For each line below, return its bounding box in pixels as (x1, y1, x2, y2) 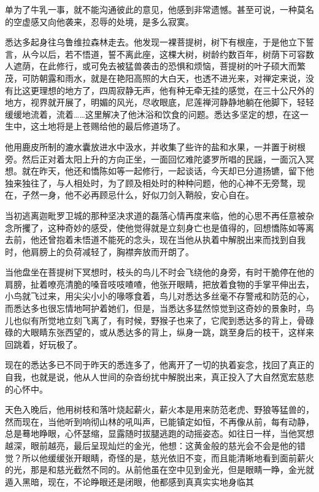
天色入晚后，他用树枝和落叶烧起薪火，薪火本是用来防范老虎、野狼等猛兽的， (5, 403, 314, 416)
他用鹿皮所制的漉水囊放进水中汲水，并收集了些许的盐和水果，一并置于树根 (5, 140, 306, 153)
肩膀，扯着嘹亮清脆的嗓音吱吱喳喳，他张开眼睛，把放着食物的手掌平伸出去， (5, 277, 314, 290)
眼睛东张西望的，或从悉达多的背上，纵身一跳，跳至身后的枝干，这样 (30, 326, 306, 339)
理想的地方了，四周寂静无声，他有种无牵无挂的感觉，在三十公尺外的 (39, 83, 314, 96)
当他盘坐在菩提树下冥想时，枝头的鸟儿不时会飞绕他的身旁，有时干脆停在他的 (5, 266, 314, 279)
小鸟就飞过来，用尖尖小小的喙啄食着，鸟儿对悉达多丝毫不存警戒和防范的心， (5, 290, 314, 302)
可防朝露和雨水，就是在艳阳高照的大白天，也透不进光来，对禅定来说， (21, 71, 306, 84)
